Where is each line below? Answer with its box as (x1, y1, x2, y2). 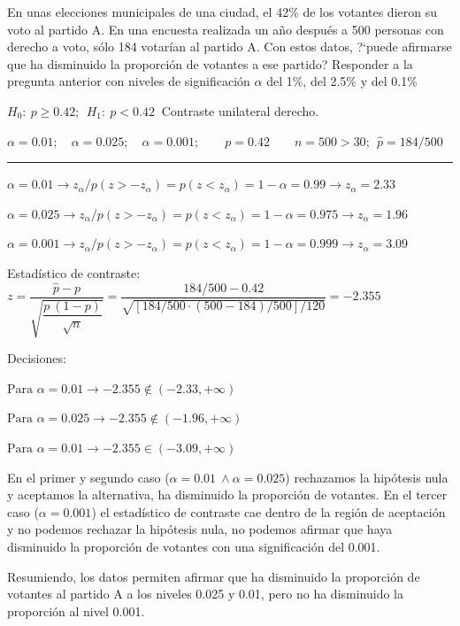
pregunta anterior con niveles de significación (7, 72, 250, 90)
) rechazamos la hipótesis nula (285, 468, 448, 486)
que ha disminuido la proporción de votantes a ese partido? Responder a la (7, 54, 413, 73)
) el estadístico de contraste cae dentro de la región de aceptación (91, 502, 446, 521)
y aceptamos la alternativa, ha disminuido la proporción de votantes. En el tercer (7, 485, 448, 504)
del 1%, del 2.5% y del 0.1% (266, 72, 418, 90)
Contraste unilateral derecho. (161, 101, 319, 120)
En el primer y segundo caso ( (7, 468, 170, 486)
